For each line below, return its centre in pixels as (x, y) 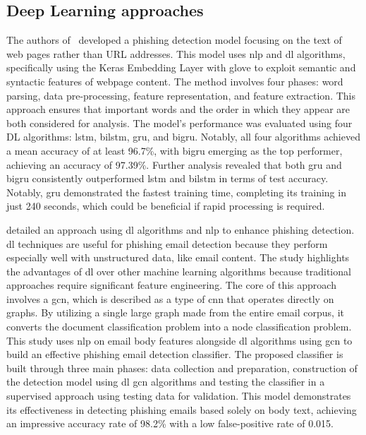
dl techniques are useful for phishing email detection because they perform (167, 243)
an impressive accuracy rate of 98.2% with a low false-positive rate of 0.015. (170, 423)
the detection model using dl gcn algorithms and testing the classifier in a (166, 382)
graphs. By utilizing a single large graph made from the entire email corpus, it (175, 312)
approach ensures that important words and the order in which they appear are (178, 109)
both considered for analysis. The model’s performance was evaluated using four (179, 123)
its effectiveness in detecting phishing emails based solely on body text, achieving (182, 409)
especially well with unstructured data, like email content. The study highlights (178, 257)
